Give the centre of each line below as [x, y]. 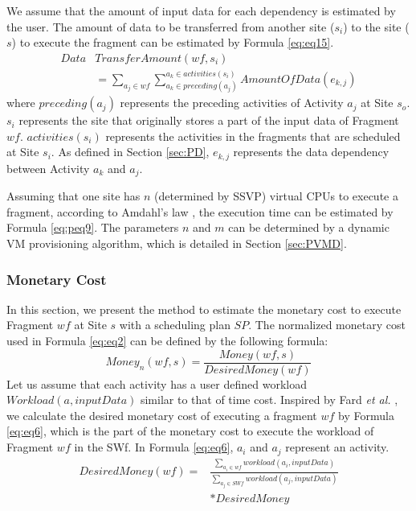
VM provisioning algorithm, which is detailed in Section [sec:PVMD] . [177, 243]
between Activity [48, 168]
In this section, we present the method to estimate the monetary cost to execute [204, 309]
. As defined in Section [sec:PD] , [130, 152]
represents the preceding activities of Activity [232, 103]
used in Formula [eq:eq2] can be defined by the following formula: [167, 341]
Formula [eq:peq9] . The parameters [93, 227]
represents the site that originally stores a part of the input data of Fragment [209, 120]
